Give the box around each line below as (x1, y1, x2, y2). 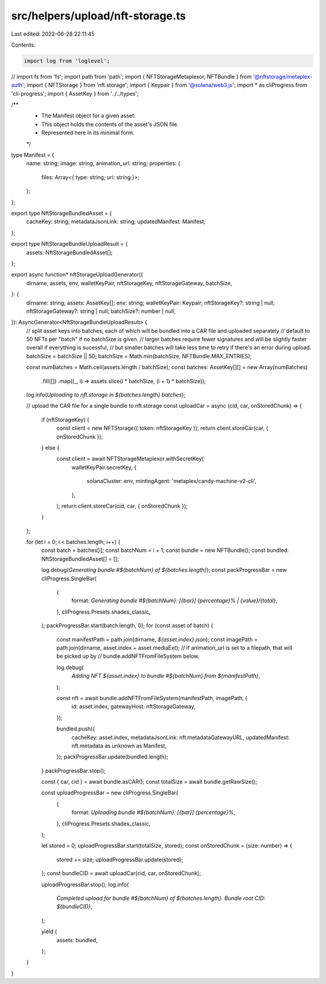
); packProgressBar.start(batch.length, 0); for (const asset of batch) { (41, 622, 214, 629)
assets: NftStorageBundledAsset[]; (26, 249, 113, 256)
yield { (41, 928, 57, 935)
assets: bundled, (56, 936, 98, 943)
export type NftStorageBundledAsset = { (11, 209, 112, 217)
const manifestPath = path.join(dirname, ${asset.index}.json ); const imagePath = (56, 635, 258, 643)
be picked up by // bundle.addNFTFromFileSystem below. (56, 652, 200, 660)
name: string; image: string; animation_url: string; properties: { (26, 160, 181, 167)
